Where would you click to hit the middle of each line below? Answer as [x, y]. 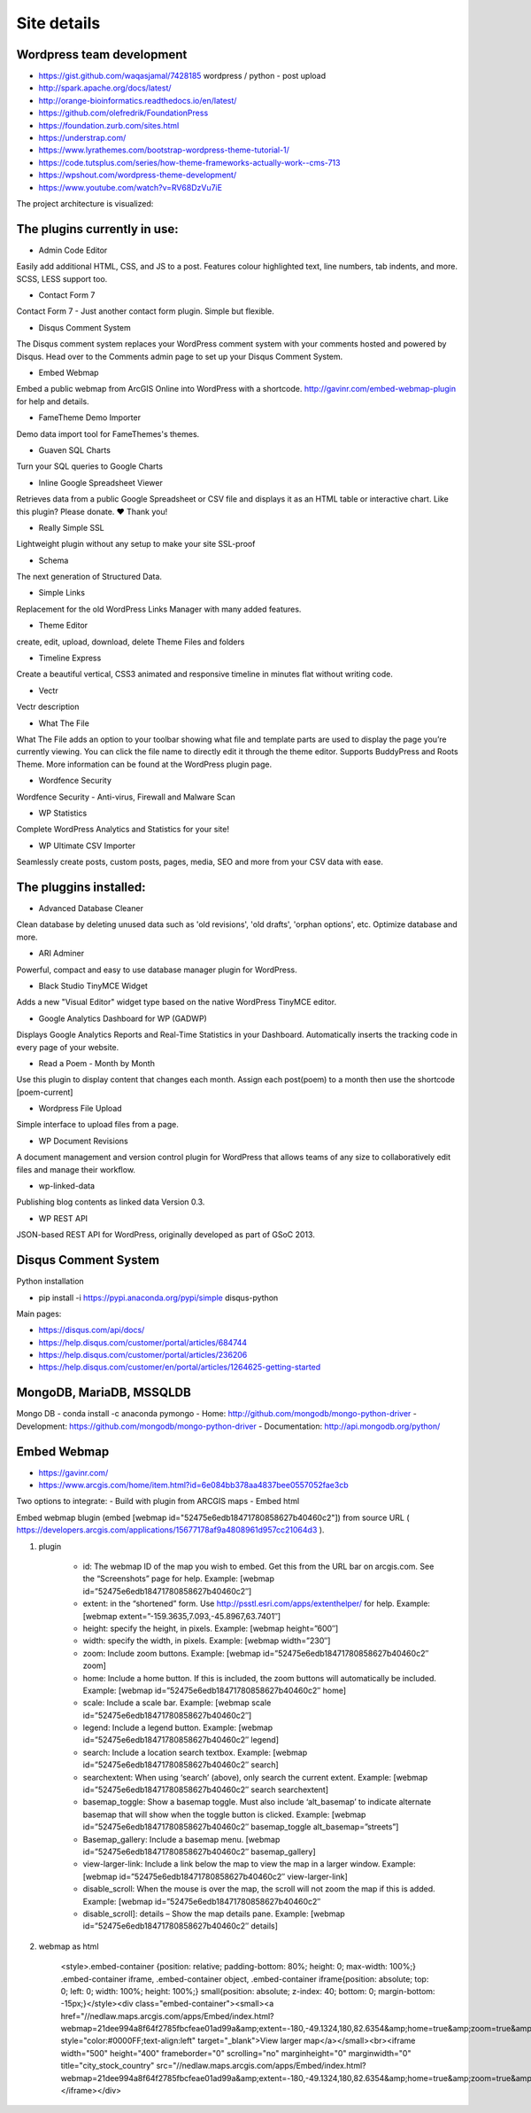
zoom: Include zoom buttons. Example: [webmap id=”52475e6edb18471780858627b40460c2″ [256, 1653]
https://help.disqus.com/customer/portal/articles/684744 [143, 1342]
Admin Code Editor [73, 250]
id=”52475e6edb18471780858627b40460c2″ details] [181, 1926]
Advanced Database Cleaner [91, 908]
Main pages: [39, 1314]
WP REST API [63, 1218]
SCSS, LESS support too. [62, 278]
